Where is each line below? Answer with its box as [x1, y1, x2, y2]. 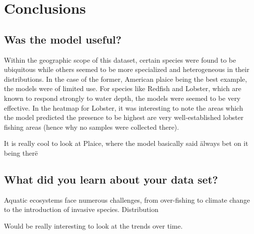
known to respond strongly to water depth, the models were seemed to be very [4, 93, 241, 103]
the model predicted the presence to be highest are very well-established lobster [4, 112, 244, 122]
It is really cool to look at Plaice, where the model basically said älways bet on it [4, 138, 249, 148]
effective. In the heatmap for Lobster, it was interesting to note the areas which [4, 102, 243, 113]
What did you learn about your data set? [4, 171, 218, 187]
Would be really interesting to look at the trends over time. [4, 220, 183, 231]
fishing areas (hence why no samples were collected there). [4, 121, 179, 132]
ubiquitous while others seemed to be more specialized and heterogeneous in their [4, 64, 250, 74]
